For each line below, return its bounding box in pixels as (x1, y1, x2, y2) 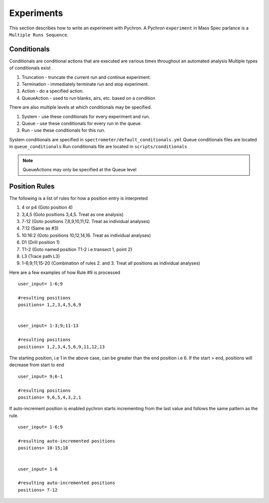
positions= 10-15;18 (18, 445, 68, 451)
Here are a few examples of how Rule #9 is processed (9, 269, 121, 275)
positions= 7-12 (18, 487, 58, 493)
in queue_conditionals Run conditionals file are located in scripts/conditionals (9, 144, 187, 150)
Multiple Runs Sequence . (9, 31, 69, 37)
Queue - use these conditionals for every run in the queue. (21, 120, 142, 126)
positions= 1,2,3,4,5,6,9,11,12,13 (18, 344, 105, 349)
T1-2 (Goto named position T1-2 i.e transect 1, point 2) (21, 246, 133, 252)
